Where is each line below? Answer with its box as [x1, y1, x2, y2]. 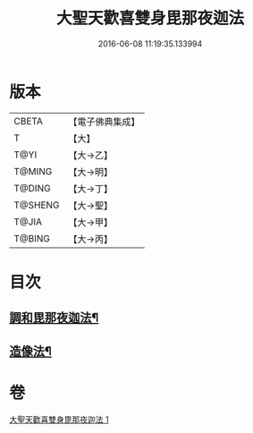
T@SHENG [13, 199, 60, 211]
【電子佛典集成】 [68, 115, 140, 128]
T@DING [13, 182, 51, 194]
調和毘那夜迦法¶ [9, 310, 99, 326]
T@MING [13, 165, 53, 177]
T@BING [13, 232, 51, 244]
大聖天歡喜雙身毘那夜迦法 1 [9, 413, 109, 425]
